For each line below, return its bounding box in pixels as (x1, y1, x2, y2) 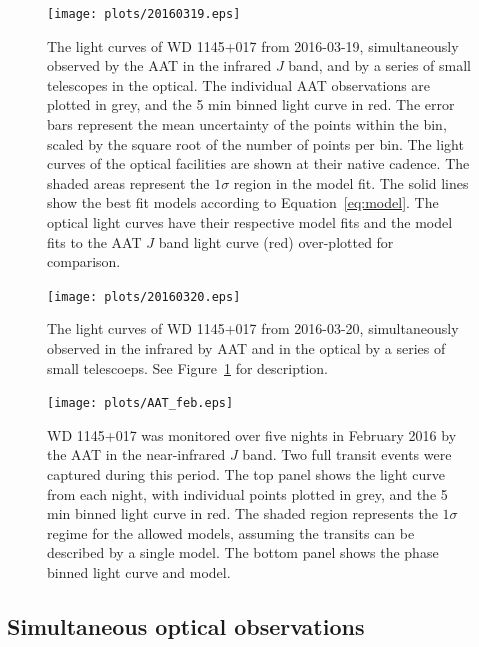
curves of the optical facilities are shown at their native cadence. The (47, 153, 470, 174)
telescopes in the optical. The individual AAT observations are (47, 74, 431, 95)
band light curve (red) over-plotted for (158, 231, 394, 252)
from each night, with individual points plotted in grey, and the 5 (47, 483, 448, 504)
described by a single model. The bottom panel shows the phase (47, 542, 439, 563)
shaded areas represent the (47, 172, 210, 193)
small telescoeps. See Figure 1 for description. (47, 357, 329, 378)
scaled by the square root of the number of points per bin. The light (47, 133, 464, 154)
